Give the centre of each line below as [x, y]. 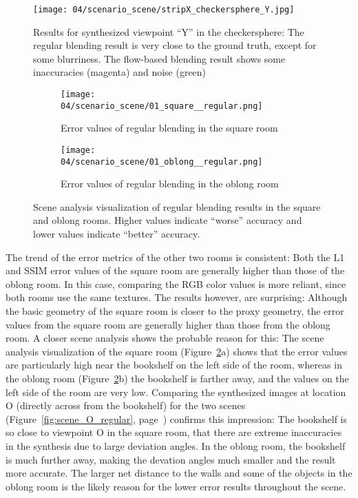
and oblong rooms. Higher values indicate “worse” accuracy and [168, 220]
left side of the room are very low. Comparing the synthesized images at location [176, 392]
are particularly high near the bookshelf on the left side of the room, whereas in [174, 365]
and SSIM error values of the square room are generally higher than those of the [175, 270]
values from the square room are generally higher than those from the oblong [168, 324]
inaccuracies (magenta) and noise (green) [120, 72]
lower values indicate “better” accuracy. [117, 234]
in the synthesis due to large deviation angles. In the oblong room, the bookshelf [176, 445]
